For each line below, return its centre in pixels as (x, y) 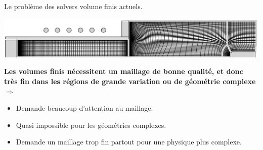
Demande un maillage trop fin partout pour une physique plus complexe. (129, 142)
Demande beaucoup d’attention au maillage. (84, 108)
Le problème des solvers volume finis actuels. (73, 6)
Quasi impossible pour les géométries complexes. (91, 125)
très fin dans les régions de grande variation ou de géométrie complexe (130, 81)
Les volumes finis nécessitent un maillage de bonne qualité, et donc (124, 71)
